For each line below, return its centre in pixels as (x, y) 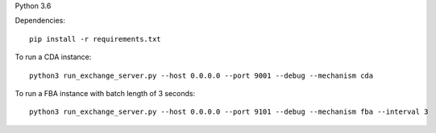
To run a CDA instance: (53, 57)
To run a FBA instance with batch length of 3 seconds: (105, 93)
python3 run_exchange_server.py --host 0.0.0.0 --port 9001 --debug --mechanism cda (201, 75)
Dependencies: (40, 21)
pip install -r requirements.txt (95, 39)
